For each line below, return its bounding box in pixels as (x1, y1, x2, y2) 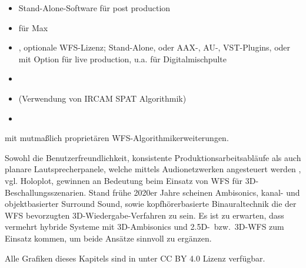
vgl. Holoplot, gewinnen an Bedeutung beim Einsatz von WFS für (5, 174, 243, 186)
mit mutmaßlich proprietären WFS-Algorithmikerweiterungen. (5, 132, 229, 144)
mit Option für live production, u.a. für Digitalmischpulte (18, 52, 227, 65)
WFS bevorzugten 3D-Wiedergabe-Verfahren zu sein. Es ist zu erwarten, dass (5, 209, 284, 221)
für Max (18, 21, 48, 33)
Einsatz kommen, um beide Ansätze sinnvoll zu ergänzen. (5, 232, 212, 244)
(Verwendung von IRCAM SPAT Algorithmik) (18, 92, 187, 104)
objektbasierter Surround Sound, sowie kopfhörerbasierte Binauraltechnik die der (5, 197, 297, 210)
